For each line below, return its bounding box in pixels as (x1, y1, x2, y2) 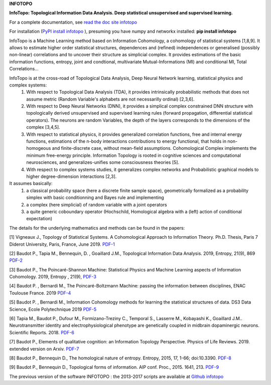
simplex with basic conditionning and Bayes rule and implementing (26, 195, 164, 201)
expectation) (26, 216, 53, 222)
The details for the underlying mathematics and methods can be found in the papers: (9, 225, 185, 231)
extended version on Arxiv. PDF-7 (9, 346, 79, 352)
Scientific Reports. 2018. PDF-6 (9, 329, 75, 335)
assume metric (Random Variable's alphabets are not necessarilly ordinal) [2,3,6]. (26, 96, 195, 102)
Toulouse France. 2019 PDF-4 (9, 290, 71, 296)
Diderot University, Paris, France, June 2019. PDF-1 (9, 241, 115, 247)
